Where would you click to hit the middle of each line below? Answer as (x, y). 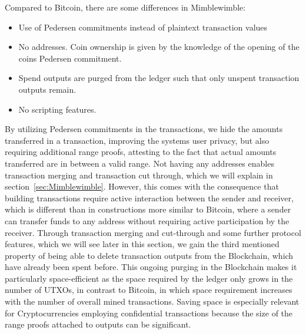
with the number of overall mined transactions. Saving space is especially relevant (152, 301)
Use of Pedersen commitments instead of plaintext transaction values (143, 27)
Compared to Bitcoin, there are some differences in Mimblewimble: (125, 7)
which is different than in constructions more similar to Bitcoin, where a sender (148, 209)
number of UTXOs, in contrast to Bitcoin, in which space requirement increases (149, 290)
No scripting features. (57, 109)
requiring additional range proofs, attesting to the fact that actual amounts (141, 152)
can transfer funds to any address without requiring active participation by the (147, 220)
